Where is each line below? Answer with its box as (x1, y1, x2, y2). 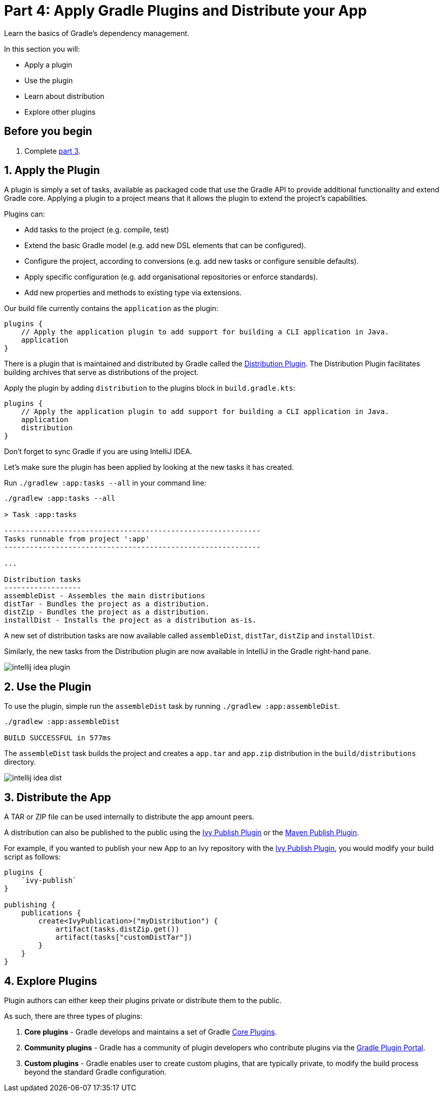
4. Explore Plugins (4, 974, 97, 987)
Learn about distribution (24, 91, 105, 100)
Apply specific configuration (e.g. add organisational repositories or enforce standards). (24, 272, 318, 282)
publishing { (4, 901, 56, 909)
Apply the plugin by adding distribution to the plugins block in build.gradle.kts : (4, 384, 295, 393)
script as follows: (4, 852, 61, 862)
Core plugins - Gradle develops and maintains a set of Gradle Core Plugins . (24, 1027, 277, 1036)
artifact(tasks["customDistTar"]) (55, 933, 192, 942)
